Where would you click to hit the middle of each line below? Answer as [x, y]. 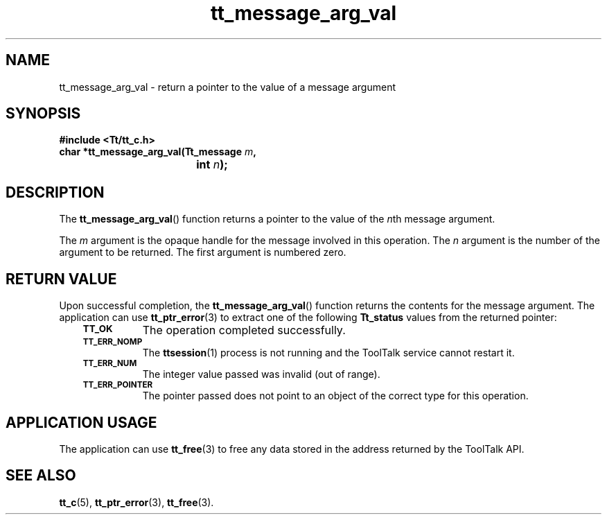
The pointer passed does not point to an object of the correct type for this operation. [335, 396]
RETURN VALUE [61, 279]
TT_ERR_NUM [110, 364]
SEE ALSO [41, 476]
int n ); [212, 165]
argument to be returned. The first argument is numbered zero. [203, 252]
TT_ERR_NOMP [113, 342]
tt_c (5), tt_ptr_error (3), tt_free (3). [137, 502]
